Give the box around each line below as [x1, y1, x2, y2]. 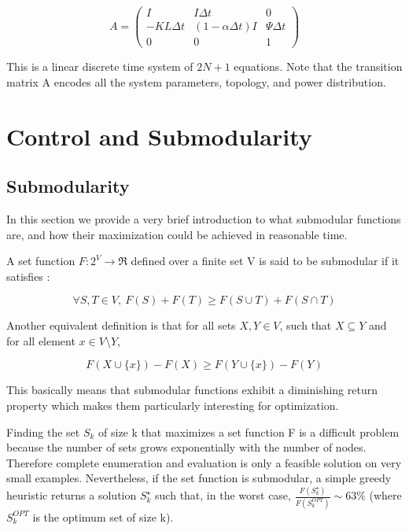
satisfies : [6, 267, 50, 284]
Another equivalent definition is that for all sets [6, 317, 236, 334]
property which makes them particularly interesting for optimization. [6, 397, 339, 414]
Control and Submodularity [6, 120, 312, 152]
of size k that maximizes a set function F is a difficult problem [98, 423, 400, 440]
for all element [6, 332, 76, 348]
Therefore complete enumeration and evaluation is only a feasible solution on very [6, 454, 402, 470]
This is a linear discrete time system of [6, 58, 193, 75]
